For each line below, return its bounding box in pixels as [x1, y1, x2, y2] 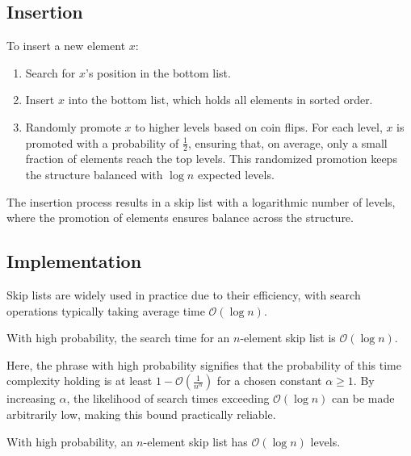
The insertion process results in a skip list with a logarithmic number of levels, [6, 193, 396, 210]
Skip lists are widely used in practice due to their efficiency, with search [6, 286, 361, 303]
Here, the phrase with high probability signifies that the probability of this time [6, 356, 401, 373]
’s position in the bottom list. [86, 64, 231, 81]
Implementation [6, 249, 142, 274]
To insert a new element [6, 37, 126, 54]
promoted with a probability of [25, 134, 179, 151]
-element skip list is [240, 329, 336, 346]
